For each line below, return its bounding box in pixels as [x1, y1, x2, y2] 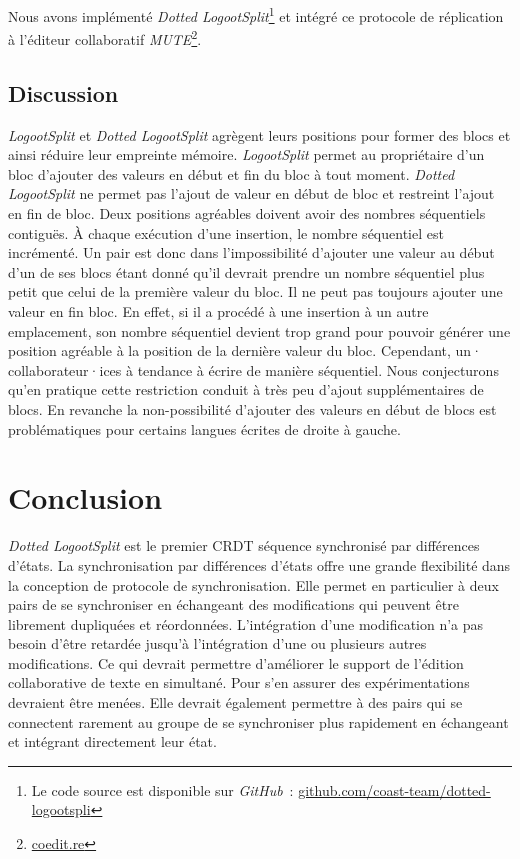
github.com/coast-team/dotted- [298, 779, 491, 800]
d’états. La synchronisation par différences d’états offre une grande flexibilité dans [8, 554, 511, 575]
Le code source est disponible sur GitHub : [31, 779, 294, 800]
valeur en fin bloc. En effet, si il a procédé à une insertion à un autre [8, 301, 429, 322]
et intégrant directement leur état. [8, 731, 217, 752]
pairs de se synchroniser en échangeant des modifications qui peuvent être [8, 594, 459, 615]
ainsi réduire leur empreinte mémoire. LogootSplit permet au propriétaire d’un [8, 144, 485, 165]
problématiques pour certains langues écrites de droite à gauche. [8, 418, 401, 439]
